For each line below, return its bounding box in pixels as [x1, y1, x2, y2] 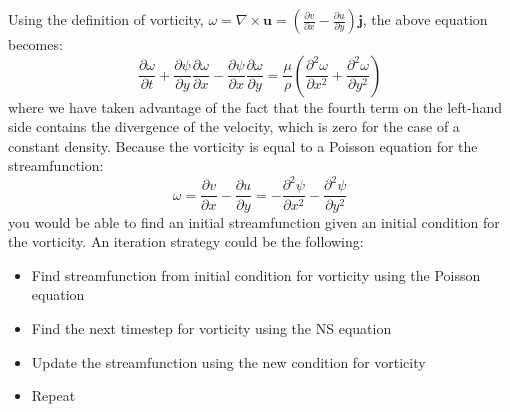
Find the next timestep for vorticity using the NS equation [31, 317, 392, 338]
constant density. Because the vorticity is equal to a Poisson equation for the [8, 135, 478, 156]
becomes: [8, 34, 63, 54]
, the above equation [362, 9, 488, 29]
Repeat [31, 385, 76, 406]
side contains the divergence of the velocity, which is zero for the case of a [8, 116, 460, 137]
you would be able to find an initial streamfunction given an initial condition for [8, 211, 500, 232]
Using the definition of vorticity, [8, 9, 204, 29]
